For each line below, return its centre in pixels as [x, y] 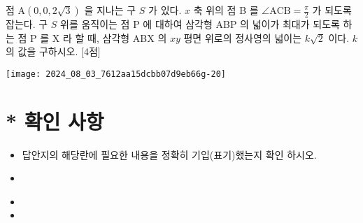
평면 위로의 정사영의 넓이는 [243, 37]
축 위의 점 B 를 [226, 10]
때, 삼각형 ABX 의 [127, 37]
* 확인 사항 [55, 121]
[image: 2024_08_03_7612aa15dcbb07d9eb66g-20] [116, 74]
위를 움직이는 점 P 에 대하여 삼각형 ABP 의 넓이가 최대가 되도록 [200, 24]
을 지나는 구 [110, 10]
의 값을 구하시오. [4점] [53, 51]
